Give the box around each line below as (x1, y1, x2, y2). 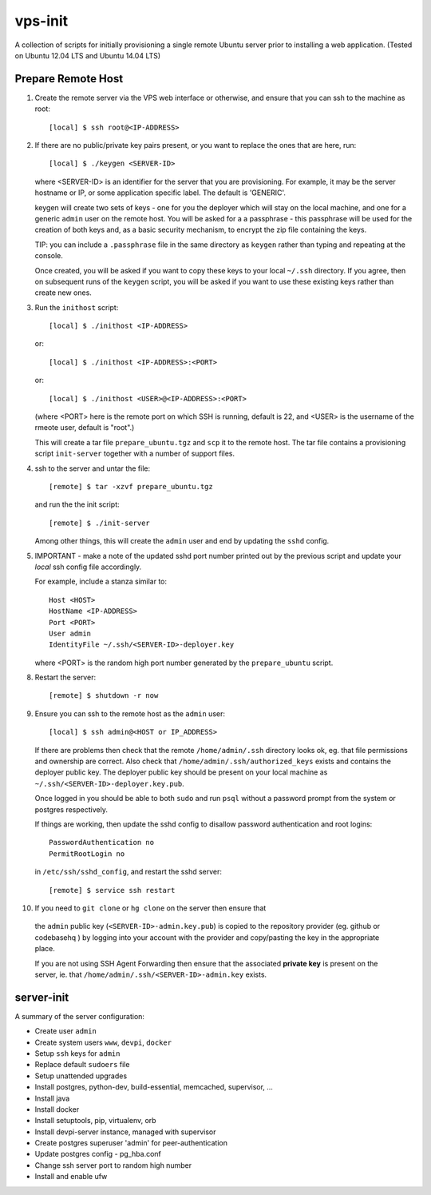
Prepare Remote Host (14, 72, 124, 86)
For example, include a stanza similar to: (34, 576, 168, 587)
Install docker (34, 1104, 80, 1114)
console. (34, 251, 64, 261)
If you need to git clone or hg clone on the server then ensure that (34, 903, 267, 913)
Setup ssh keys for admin (34, 1048, 121, 1058)
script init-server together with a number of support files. (34, 448, 235, 459)
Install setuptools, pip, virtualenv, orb (34, 1116, 156, 1125)
